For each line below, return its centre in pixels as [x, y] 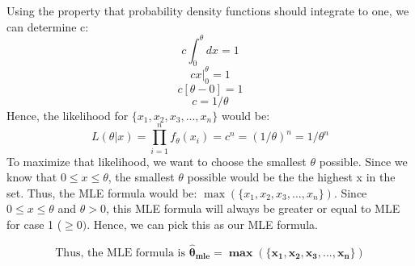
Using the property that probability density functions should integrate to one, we [208, 10]
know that [32, 177]
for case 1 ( [34, 224]
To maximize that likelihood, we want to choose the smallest [157, 161]
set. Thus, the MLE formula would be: [102, 192]
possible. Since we [363, 161]
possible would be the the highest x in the [291, 177]
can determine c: [48, 26]
